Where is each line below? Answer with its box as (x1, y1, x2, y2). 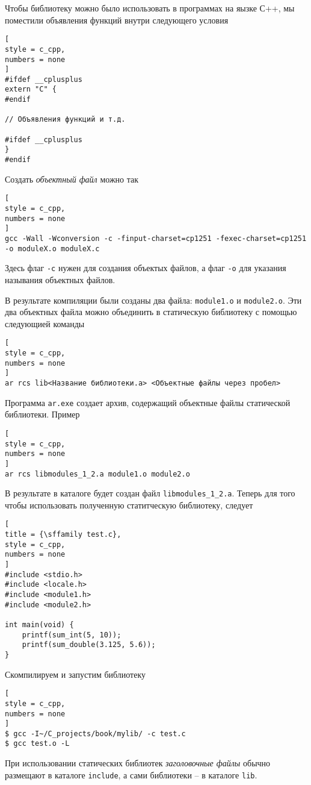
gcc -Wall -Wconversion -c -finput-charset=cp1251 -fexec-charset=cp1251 (5, 234, 307, 243)
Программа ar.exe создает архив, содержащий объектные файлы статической (5, 396, 291, 408)
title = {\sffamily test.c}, (5, 530, 122, 539)
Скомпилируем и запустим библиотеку (5, 668, 146, 680)
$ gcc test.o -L (5, 739, 70, 748)
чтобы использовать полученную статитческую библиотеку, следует (5, 498, 253, 511)
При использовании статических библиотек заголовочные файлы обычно (5, 757, 271, 769)
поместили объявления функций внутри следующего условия (5, 13, 229, 26)
